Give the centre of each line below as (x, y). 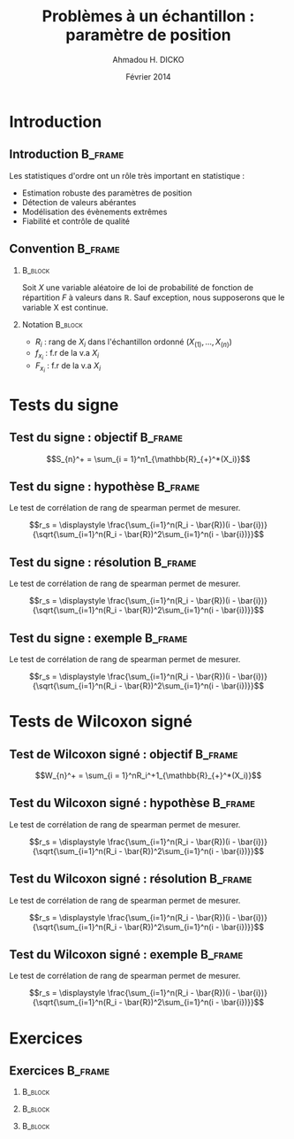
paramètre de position (148, 35)
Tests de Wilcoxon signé (101, 722)
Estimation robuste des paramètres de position (107, 193)
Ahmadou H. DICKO (148, 59)
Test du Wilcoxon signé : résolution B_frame (131, 879)
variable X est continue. (65, 307)
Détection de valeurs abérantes (79, 202)
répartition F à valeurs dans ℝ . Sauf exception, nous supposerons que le (153, 297)
